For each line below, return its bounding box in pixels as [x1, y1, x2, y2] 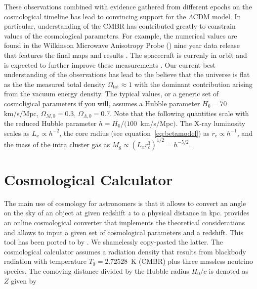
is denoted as [209, 265, 249, 276]
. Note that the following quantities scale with [110, 108, 249, 118]
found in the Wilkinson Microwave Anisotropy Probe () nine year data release [4, 40, 240, 50]
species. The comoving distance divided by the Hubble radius [4, 265, 189, 276]
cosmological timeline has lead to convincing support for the [4, 11, 186, 21]
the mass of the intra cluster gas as [4, 139, 110, 149]
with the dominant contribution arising [134, 79, 253, 89]
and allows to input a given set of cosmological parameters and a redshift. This [4, 227, 243, 237]
